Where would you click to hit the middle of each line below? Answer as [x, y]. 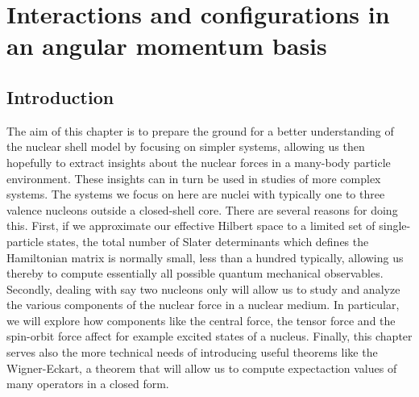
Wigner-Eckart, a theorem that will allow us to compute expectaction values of [202, 368]
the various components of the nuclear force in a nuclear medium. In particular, [203, 305]
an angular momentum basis [167, 46]
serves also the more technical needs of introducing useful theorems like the [192, 352]
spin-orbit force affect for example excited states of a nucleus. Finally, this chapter [209, 336]
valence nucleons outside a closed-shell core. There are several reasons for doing [202, 209]
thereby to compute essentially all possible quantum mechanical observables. [195, 273]
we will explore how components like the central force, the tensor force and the [201, 320]
